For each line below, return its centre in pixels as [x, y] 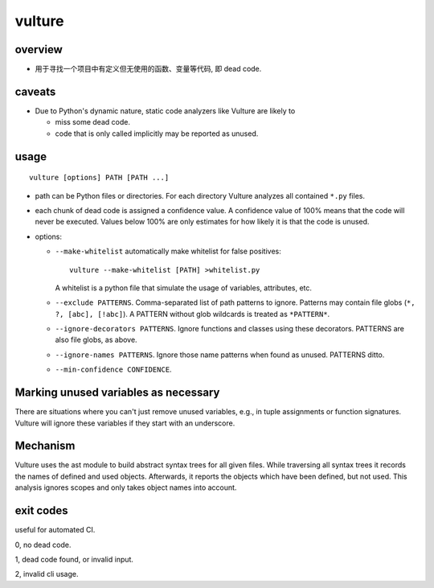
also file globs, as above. [96, 340]
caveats [35, 91]
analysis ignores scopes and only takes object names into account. [126, 487]
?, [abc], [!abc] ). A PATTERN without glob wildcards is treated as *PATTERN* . [192, 314]
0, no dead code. [43, 545]
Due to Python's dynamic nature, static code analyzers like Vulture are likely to [165, 111]
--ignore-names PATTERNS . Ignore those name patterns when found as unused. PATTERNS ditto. [220, 355]
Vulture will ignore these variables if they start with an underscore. [125, 423]
